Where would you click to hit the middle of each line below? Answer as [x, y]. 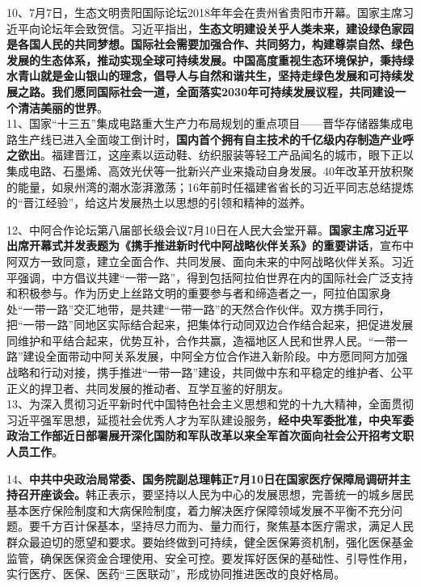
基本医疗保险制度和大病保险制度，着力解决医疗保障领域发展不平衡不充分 [199, 510]
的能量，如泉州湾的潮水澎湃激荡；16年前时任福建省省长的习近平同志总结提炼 [210, 186]
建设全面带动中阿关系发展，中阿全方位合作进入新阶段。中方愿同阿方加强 [215, 356]
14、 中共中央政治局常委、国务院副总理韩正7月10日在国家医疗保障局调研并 [203, 478]
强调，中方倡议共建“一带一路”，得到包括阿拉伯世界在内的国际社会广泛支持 [215, 277]
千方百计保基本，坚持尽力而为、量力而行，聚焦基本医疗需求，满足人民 [227, 526]
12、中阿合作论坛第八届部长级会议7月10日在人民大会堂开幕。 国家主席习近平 [207, 229]
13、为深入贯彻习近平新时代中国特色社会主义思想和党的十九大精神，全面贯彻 [210, 404]
